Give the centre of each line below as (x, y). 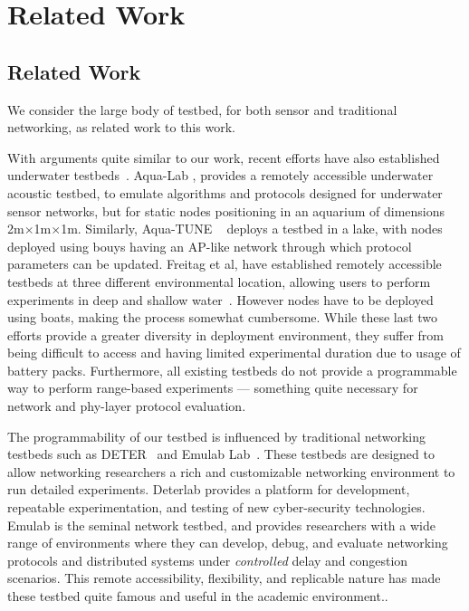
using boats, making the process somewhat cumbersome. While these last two (223, 317)
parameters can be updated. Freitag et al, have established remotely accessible (225, 264)
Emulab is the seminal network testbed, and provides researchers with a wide (221, 525)
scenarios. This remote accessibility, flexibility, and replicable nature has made (224, 578)
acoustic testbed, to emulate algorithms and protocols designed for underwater (225, 192)
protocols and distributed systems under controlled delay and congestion (208, 560)
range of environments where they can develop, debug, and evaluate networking (228, 543)
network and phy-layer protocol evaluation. (127, 406)
